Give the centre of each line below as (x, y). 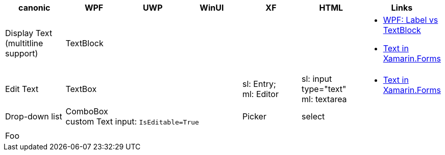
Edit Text (22, 89)
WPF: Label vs (411, 20)
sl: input (317, 79)
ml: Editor (260, 94)
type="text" (324, 89)
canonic (34, 8)
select (313, 116)
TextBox (81, 89)
